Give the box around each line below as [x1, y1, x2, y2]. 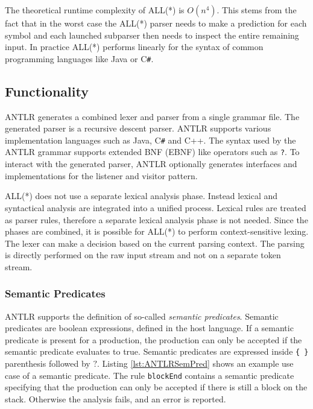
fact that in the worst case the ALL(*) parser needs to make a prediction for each [5, 17, 307, 29]
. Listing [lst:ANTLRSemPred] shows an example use [97, 357, 294, 370]
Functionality [5, 81, 89, 100]
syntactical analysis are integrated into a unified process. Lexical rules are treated [5, 201, 306, 214]
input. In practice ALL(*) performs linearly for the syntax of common [5, 40, 264, 53]
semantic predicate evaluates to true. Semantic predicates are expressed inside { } [5, 345, 309, 358]
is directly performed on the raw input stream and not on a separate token [5, 249, 281, 261]
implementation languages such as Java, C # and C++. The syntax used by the [5, 133, 296, 146]
